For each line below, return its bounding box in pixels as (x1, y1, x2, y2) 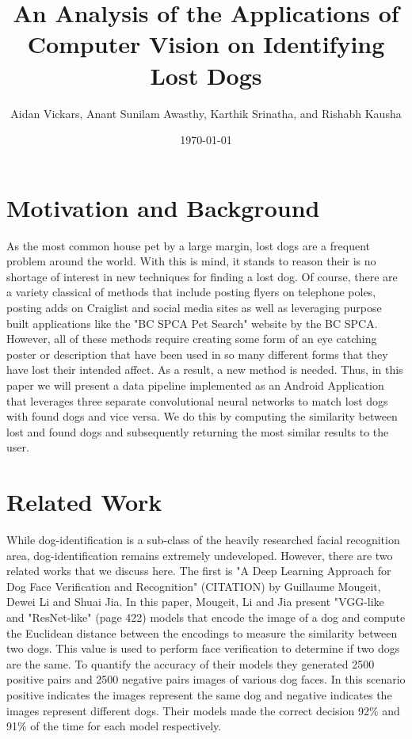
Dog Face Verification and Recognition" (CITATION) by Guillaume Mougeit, (6, 577, 381, 594)
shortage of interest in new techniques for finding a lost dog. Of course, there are (6, 268, 398, 284)
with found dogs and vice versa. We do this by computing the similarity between (6, 408, 398, 425)
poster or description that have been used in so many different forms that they (6, 345, 388, 362)
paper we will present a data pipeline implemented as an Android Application (6, 376, 384, 393)
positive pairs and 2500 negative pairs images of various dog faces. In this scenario (6, 671, 406, 688)
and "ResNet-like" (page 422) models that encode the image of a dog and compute (6, 609, 406, 626)
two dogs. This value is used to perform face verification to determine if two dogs (6, 640, 400, 657)
